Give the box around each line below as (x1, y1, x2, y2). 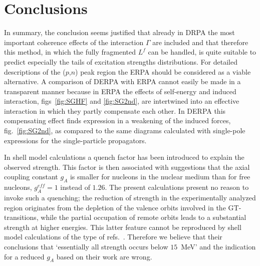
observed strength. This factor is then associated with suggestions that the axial (4, 161, 250, 172)
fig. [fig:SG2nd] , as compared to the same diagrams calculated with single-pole (4, 125, 245, 136)
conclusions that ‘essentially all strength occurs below (4, 241, 168, 251)
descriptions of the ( (4, 66, 66, 77)
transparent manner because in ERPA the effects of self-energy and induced (4, 86, 236, 96)
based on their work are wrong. (56, 251, 152, 261)
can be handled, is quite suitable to (148, 47, 256, 57)
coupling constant (4, 171, 58, 182)
